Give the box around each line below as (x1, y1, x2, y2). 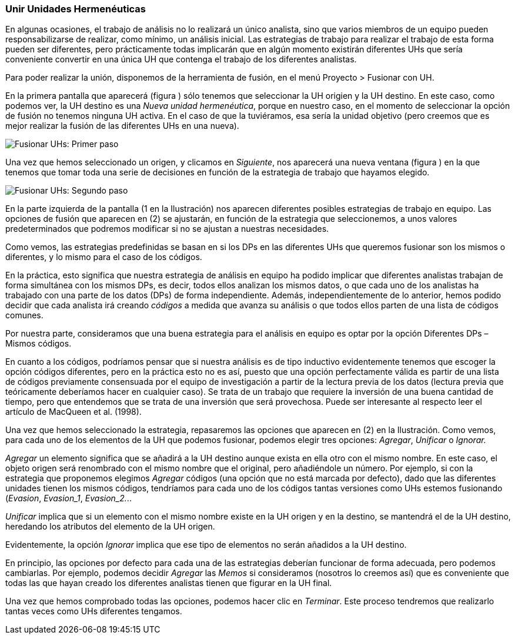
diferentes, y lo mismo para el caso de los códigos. (5, 252, 202, 262)
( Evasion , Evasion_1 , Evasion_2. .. (5, 493, 132, 504)
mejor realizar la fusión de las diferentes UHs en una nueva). (5, 121, 239, 131)
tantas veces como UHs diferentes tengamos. (5, 606, 182, 617)
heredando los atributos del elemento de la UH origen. (5, 521, 215, 532)
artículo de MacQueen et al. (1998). (5, 407, 142, 417)
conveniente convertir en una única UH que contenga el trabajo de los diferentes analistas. (5, 54, 357, 65)
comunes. (5, 310, 44, 321)
